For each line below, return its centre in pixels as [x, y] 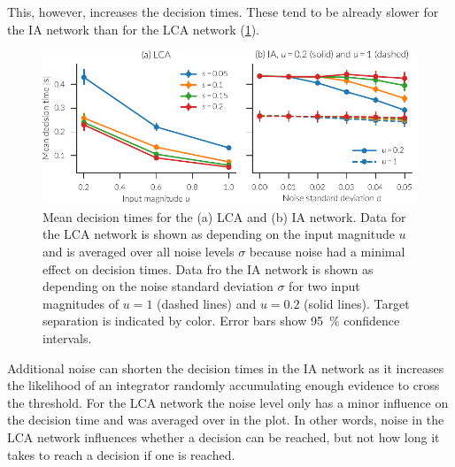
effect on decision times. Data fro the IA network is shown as [208, 268]
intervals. [67, 337]
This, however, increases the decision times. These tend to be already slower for [223, 11]
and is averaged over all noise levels [139, 252]
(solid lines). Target [357, 303]
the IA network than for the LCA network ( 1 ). [133, 29]
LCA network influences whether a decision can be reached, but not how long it [224, 436]
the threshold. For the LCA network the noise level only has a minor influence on [228, 402]
